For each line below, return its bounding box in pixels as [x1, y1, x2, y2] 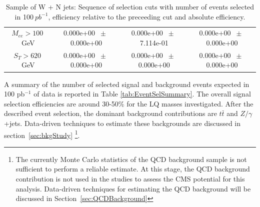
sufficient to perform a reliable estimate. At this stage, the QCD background [15, 163, 250, 174]
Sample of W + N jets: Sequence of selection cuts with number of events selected [5, 1, 254, 11]
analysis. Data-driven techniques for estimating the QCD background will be [15, 183, 251, 193]
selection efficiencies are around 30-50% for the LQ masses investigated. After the [4, 98, 253, 108]
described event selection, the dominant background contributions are [4, 108, 217, 118]
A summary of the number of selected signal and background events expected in [4, 78, 249, 89]
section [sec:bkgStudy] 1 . [4, 128, 80, 140]
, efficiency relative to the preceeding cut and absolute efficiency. [48, 11, 245, 21]
